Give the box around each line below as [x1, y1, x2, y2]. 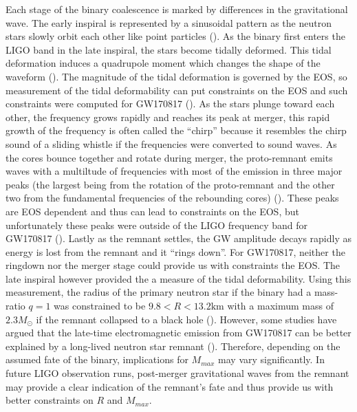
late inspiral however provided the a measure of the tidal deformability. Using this [6, 271, 351, 285]
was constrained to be [54, 299, 146, 313]
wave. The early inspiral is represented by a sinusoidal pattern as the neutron [6, 15, 332, 30]
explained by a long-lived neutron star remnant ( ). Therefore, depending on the [6, 338, 340, 353]
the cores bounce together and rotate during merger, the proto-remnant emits [6, 150, 333, 164]
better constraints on [6, 393, 94, 407]
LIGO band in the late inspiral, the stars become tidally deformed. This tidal [6, 42, 332, 56]
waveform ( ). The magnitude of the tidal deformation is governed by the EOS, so [6, 69, 347, 83]
